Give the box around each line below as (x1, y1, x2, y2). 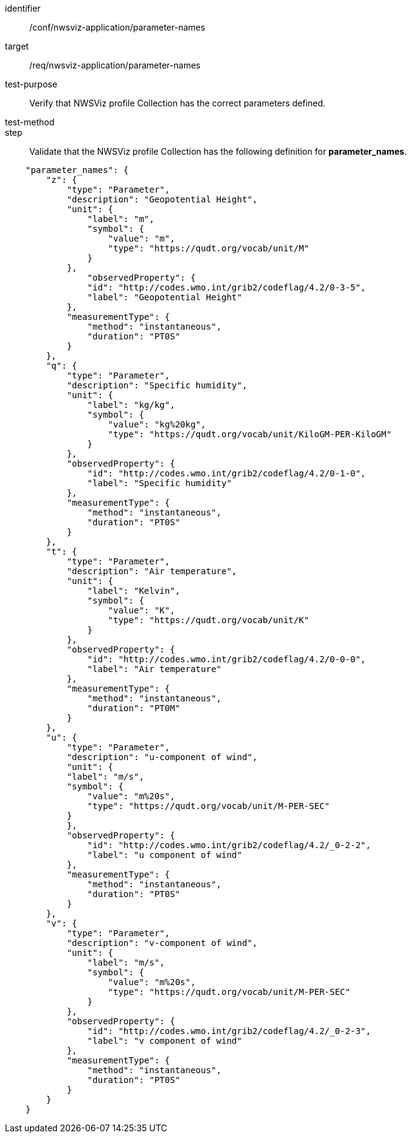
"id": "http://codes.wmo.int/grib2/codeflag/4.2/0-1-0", (87, 468, 366, 478)
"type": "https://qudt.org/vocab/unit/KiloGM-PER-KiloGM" (108, 429, 392, 439)
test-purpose (5, 79, 57, 89)
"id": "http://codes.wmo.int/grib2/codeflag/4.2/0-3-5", (87, 283, 366, 292)
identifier (5, 3, 41, 13)
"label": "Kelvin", (87, 586, 180, 596)
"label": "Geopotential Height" (87, 292, 242, 302)
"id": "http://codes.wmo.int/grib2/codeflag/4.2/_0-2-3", (87, 1026, 371, 1036)
